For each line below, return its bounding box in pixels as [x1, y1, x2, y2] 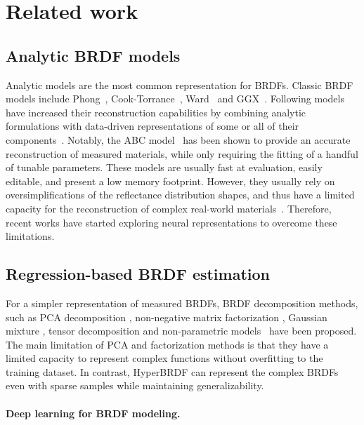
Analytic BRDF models [6, 44, 181, 66]
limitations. [6, 229, 55, 243]
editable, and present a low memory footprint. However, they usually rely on [6, 173, 335, 188]
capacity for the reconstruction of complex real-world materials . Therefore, [6, 201, 332, 215]
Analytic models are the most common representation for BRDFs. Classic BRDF [6, 77, 353, 92]
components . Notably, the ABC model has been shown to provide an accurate [6, 132, 351, 147]
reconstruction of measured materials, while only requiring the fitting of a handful [6, 146, 358, 161]
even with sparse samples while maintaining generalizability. [6, 378, 264, 393]
